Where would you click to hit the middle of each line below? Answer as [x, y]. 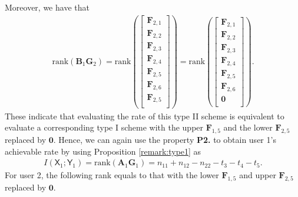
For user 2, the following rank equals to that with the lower [112, 175]
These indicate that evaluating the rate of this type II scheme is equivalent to [145, 116]
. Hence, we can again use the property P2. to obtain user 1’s [165, 139]
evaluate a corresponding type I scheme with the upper [104, 127]
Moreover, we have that [47, 7]
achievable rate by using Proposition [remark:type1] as [103, 151]
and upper [258, 175]
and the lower [248, 127]
